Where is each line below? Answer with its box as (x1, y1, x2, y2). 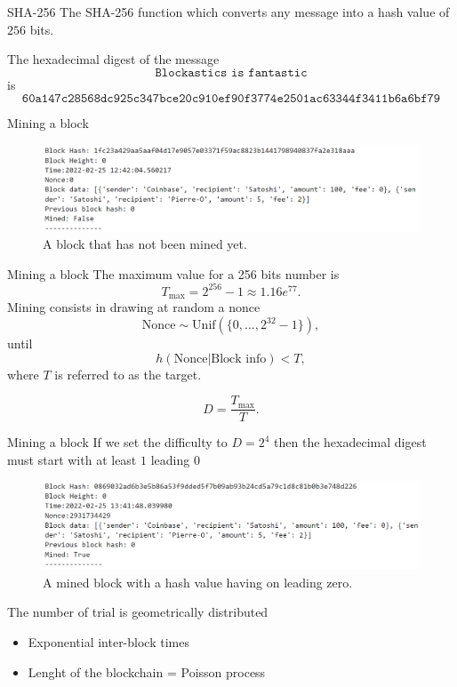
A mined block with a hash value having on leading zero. (43, 572, 353, 591)
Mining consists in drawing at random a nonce (7, 298, 261, 316)
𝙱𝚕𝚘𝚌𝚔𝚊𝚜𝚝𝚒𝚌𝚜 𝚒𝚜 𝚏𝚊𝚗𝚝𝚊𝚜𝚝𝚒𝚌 (155, 66, 308, 79)
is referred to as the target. (54, 364, 202, 383)
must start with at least (7, 450, 137, 468)
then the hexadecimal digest (274, 433, 427, 451)
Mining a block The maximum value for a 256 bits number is (7, 264, 340, 283)
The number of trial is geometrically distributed (7, 603, 269, 621)
